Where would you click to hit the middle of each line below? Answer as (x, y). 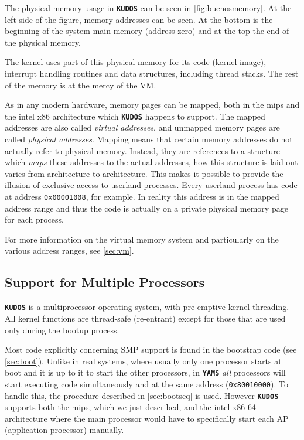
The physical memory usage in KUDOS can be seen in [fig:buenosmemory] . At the (148, 8)
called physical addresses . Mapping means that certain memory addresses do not (149, 139)
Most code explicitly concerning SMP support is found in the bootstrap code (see (151, 349)
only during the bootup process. (62, 330)
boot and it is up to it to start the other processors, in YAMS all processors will (145, 372)
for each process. (34, 219)
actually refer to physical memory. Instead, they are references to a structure (142, 150)
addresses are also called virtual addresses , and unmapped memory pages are (142, 127)
